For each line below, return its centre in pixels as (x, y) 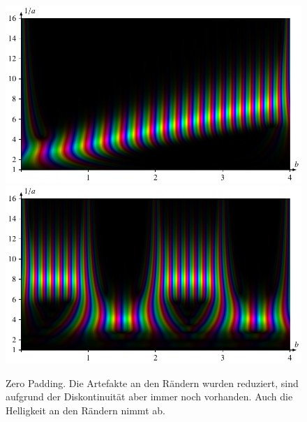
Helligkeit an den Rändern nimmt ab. (85, 410)
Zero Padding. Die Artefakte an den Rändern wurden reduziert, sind (152, 383)
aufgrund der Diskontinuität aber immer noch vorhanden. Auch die (149, 396)
